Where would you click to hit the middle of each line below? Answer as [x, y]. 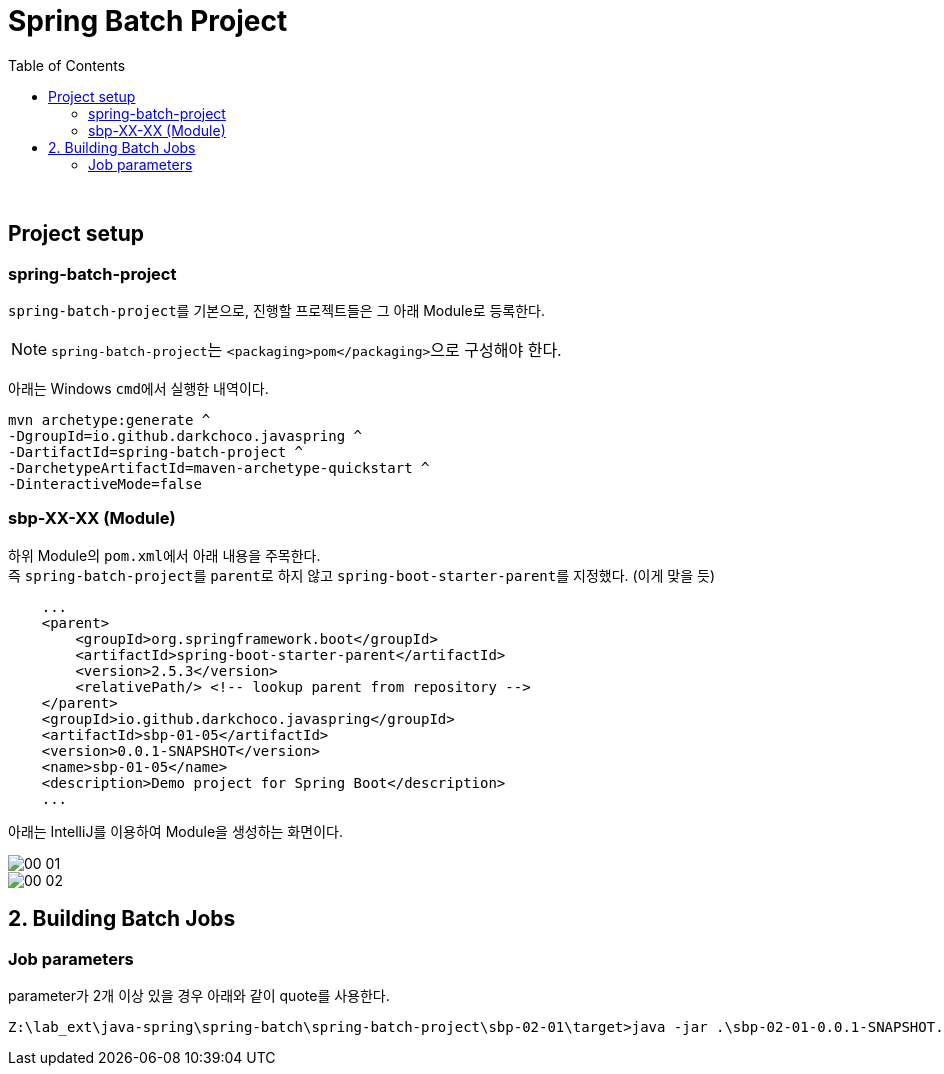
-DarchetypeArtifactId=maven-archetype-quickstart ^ [219, 467]
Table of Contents [67, 65]
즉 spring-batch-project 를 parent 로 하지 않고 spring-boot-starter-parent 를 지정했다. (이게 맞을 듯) [361, 575]
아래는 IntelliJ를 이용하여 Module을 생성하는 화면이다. [175, 831]
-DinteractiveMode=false [105, 483]
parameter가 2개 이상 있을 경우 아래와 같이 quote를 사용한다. [199, 995]
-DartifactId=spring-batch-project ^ [156, 451]
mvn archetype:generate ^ [109, 419]
